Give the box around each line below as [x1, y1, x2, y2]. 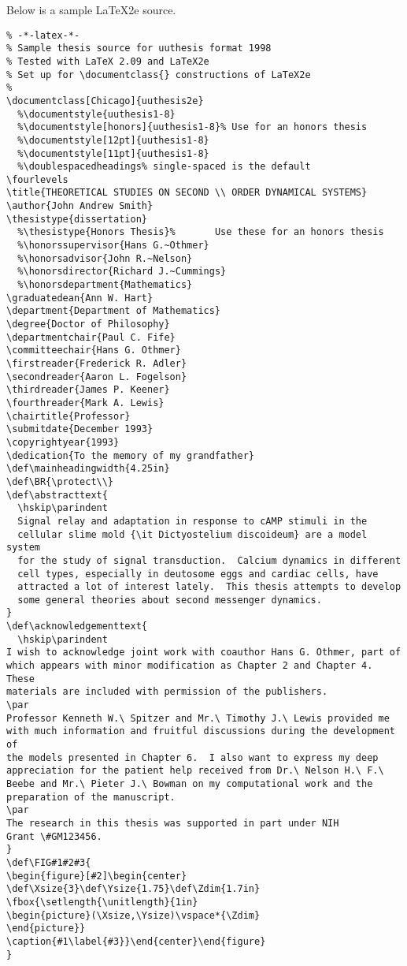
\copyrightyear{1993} [6, 436, 120, 448]
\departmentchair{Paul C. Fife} [6, 331, 176, 343]
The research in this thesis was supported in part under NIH [6, 817, 339, 829]
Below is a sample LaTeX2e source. [6, 2, 176, 17]
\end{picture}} [6, 923, 86, 934]
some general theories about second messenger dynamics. [17, 594, 322, 606]
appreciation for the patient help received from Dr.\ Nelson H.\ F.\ [6, 765, 384, 777]
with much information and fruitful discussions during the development [6, 725, 395, 737]
